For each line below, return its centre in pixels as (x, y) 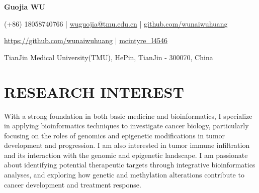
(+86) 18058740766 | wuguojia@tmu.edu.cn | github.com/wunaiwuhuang (116, 23)
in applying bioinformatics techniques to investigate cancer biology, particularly (126, 126)
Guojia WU (25, 7)
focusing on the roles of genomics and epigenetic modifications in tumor (115, 135)
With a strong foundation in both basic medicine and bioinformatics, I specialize (128, 116)
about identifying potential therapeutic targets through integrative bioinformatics (130, 165)
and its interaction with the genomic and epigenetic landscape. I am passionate (126, 155)
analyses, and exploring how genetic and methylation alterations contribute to (124, 175)
